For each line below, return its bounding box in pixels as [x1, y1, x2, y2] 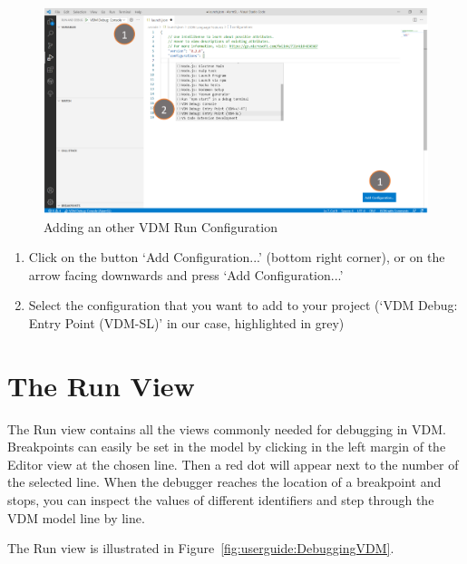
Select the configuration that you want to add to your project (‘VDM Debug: [28, 296, 458, 315]
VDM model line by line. [7, 508, 145, 527]
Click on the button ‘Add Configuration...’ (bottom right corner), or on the [28, 248, 445, 267]
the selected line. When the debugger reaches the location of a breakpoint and [7, 472, 442, 491]
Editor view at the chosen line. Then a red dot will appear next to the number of [7, 454, 459, 473]
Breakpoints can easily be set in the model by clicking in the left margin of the [7, 437, 446, 456]
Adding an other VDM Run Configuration [44, 217, 277, 236]
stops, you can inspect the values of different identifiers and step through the [7, 491, 434, 510]
